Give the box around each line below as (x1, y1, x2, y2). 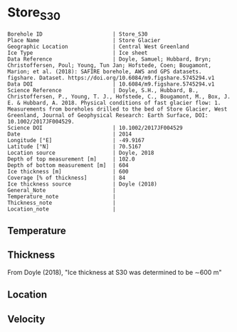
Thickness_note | (7, 199, 116, 206)
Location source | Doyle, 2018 (7, 149, 154, 156)
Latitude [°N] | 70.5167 (7, 143, 142, 150)
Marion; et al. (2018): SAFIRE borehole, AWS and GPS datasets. (7, 68, 202, 75)
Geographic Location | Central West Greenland (7, 43, 190, 50)
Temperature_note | (7, 193, 116, 200)
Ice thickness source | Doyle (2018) (7, 180, 158, 188)
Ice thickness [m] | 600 (7, 168, 130, 175)
